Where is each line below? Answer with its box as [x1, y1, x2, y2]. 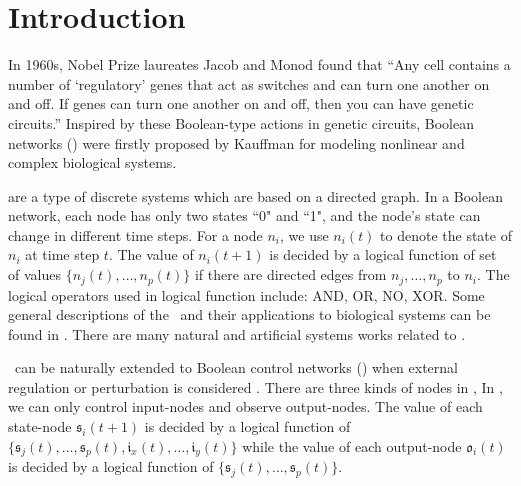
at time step [25, 244, 100, 265]
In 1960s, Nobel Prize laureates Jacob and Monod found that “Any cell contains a [8, 54, 511, 75]
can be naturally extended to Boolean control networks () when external [14, 357, 458, 378]
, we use [279, 224, 329, 245]
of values [8, 264, 61, 285]
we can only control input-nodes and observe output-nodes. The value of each [8, 396, 483, 417]
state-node [8, 416, 72, 437]
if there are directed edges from [194, 264, 387, 285]
